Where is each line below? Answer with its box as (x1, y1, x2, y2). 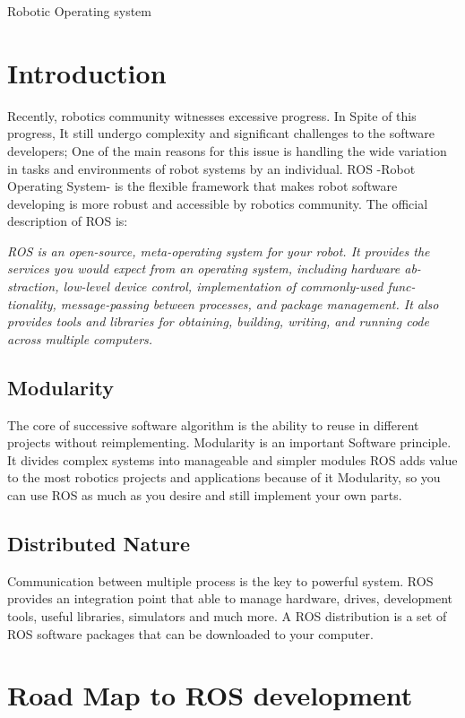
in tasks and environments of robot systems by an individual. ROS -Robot (7, 159, 416, 177)
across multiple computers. (7, 329, 153, 348)
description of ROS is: (7, 212, 128, 230)
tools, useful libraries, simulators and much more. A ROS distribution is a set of (7, 607, 447, 625)
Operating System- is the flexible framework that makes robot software (7, 177, 398, 195)
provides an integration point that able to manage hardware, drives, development (7, 589, 452, 608)
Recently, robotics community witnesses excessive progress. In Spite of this (7, 106, 417, 125)
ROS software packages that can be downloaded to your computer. (7, 624, 374, 643)
